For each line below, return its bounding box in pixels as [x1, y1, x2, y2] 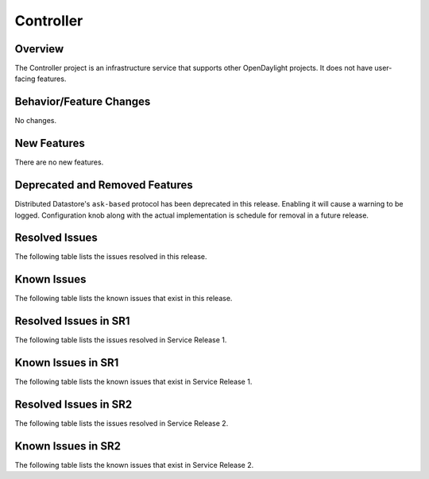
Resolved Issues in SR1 [14, 315, 130, 328]
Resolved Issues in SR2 [14, 398, 133, 411]
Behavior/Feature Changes [14, 95, 151, 109]
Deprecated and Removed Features [14, 179, 194, 192]
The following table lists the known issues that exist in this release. [14, 294, 233, 303]
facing [14, 74, 36, 83]
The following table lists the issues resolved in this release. [14, 252, 207, 261]
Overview [14, 42, 64, 56]
